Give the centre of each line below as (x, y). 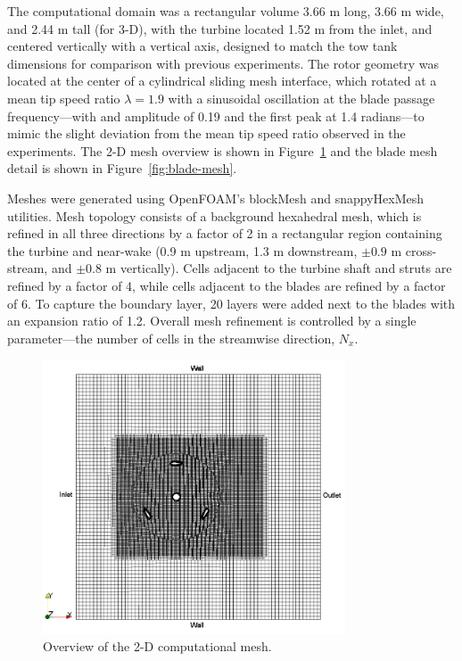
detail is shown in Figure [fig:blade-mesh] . (122, 168)
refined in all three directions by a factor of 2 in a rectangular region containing (225, 233)
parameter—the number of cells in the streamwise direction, (171, 338)
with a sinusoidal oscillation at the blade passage (301, 98)
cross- (421, 250)
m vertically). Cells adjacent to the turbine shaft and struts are (279, 268)
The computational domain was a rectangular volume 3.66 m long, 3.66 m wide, (226, 11)
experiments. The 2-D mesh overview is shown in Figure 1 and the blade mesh (223, 150)
